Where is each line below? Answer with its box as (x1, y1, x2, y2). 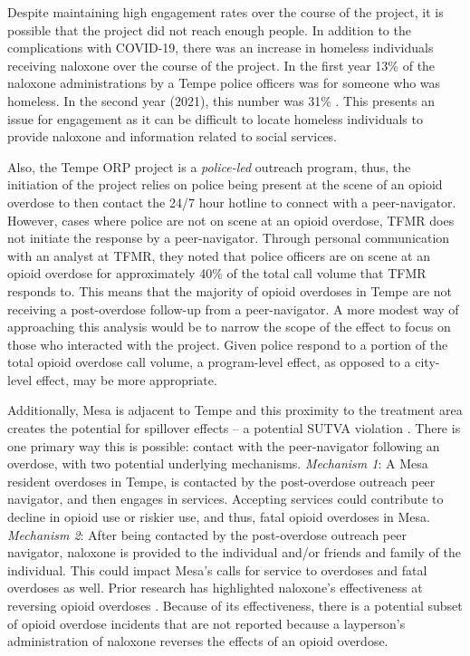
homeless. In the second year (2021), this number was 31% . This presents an (7, 91, 436, 110)
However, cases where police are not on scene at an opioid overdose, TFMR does (7, 210, 455, 229)
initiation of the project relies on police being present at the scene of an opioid (7, 175, 443, 194)
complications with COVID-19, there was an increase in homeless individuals (7, 38, 434, 57)
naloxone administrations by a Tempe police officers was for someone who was (7, 73, 441, 92)
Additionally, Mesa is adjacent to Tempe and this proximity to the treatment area (7, 400, 463, 420)
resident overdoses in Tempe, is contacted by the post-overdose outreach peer (7, 471, 436, 490)
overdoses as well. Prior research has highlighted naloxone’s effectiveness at (7, 578, 423, 597)
